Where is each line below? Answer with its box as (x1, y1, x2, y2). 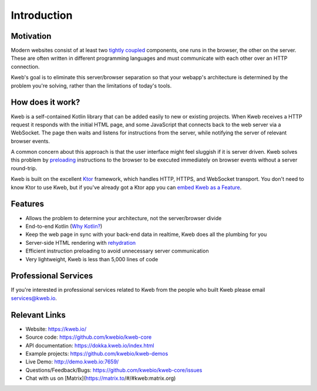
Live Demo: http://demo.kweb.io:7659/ (25, 358, 119, 365)
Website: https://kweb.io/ (25, 325, 87, 332)
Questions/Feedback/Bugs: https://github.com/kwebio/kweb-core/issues (25, 366, 203, 373)
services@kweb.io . (11, 294, 57, 302)
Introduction (11, 9, 73, 22)
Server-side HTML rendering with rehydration (25, 239, 136, 246)
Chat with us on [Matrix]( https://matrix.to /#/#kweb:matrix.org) (25, 375, 176, 382)
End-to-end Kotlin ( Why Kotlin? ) (25, 223, 103, 230)
